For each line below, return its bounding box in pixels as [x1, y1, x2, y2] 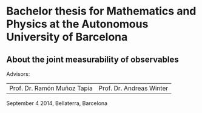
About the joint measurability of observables [6, 54, 179, 64]
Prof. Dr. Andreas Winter [98, 84, 169, 92]
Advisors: [6, 70, 30, 77]
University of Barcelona [6, 30, 128, 44]
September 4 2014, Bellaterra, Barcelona [6, 100, 108, 107]
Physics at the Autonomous [6, 17, 149, 31]
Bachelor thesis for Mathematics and [6, 4, 197, 18]
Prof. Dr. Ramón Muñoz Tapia [9, 84, 93, 92]
